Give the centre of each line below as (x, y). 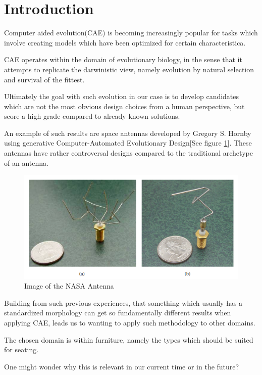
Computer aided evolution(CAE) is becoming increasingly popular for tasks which (131, 33)
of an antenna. (26, 162)
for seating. (21, 349)
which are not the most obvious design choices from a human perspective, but (124, 106)
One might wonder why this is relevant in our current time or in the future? (122, 366)
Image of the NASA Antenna (69, 286)
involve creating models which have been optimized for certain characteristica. (125, 42)
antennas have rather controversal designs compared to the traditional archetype (128, 153)
